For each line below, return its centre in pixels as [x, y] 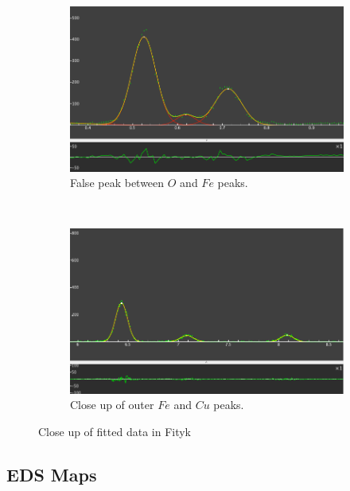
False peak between [117, 183]
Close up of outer [112, 405]
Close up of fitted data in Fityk [115, 431]
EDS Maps [52, 474]
